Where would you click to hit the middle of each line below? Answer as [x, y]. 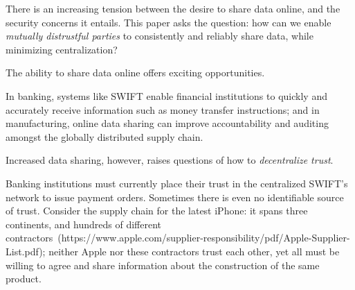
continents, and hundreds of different [84, 224]
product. [24, 279]
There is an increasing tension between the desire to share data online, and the [173, 8]
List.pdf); [26, 251]
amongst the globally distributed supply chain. [104, 136]
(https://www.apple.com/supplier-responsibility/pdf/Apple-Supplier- [204, 238]
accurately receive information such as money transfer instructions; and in [163, 109]
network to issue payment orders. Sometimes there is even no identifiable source [175, 197]
